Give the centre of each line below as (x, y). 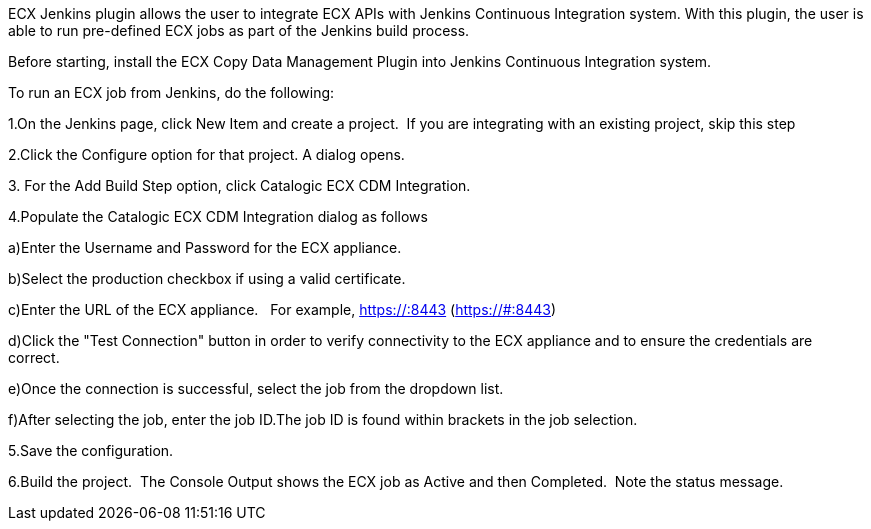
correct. (34, 357)
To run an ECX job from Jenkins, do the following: (171, 92)
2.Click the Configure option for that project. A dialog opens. (206, 154)
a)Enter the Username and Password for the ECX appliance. (205, 247)
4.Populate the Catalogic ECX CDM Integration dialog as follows (218, 216)
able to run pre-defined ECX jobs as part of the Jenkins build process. (239, 30)
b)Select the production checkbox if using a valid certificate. (207, 278)
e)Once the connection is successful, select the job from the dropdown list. (256, 388)
